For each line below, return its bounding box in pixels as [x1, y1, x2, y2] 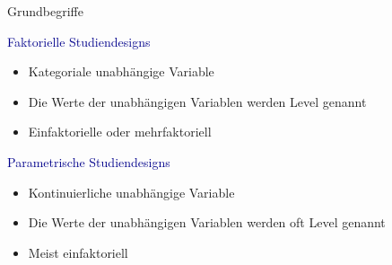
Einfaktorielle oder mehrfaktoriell [28, 122, 212, 141]
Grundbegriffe [7, 2, 83, 20]
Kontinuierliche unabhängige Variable [28, 182, 235, 201]
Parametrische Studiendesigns [7, 152, 170, 171]
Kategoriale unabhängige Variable [28, 62, 214, 81]
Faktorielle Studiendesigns [7, 31, 151, 50]
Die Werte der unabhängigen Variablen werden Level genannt [28, 92, 367, 110]
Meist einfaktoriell [28, 243, 128, 261]
